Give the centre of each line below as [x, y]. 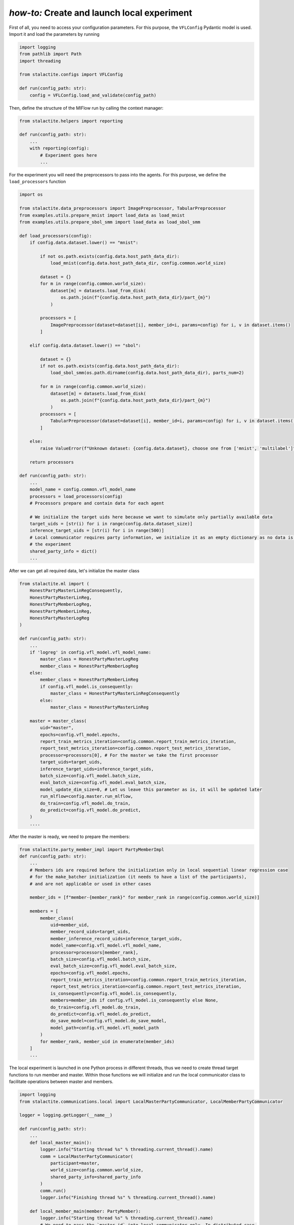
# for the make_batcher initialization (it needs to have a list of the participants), [138, 877]
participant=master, [75, 1163]
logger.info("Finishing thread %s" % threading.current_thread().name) [128, 1197]
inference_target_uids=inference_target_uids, [97, 769]
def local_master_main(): [61, 1142]
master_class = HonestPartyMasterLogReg [89, 659]
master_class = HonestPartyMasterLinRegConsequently [115, 694]
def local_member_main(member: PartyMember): [85, 1211]
